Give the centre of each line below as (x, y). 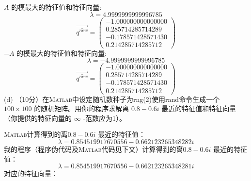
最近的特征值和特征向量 (199, 108)
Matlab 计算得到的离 (36, 134)
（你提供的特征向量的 (38, 118)
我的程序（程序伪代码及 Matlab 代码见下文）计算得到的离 (94, 149)
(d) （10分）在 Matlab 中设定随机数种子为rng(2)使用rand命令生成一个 (112, 99)
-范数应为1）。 (104, 118)
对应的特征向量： (31, 173)
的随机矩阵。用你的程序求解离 (82, 108)
